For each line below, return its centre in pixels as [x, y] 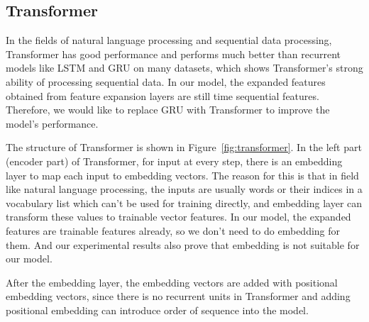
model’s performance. [52, 123]
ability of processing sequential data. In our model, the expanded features [166, 81]
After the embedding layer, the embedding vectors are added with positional [172, 282]
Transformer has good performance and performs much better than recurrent [174, 54]
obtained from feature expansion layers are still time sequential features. [163, 95]
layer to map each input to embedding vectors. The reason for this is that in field [182, 175]
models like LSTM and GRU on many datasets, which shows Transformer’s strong [184, 68]
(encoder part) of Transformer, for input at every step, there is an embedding [174, 161]
